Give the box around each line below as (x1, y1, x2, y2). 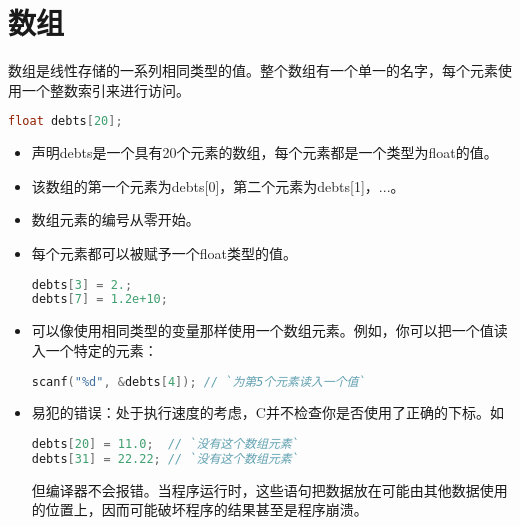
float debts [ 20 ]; (8, 114, 123, 129)
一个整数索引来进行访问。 (21, 79, 190, 100)
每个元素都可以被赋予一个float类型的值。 (31, 242, 298, 263)
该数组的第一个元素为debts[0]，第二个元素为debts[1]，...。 (31, 175, 405, 196)
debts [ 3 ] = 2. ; (31, 277, 133, 292)
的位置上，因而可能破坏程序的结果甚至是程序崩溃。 (31, 499, 368, 520)
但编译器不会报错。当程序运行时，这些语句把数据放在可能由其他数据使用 (31, 479, 508, 500)
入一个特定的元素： (31, 339, 158, 360)
